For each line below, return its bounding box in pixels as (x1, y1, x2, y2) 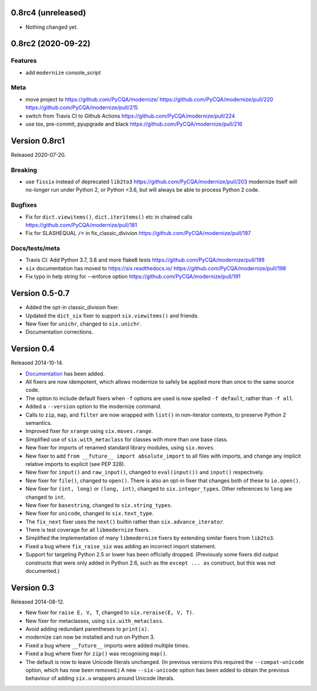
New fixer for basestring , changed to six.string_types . (25, 501, 173, 508)
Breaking (11, 166, 38, 174)
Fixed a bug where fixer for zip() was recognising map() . (25, 650, 167, 658)
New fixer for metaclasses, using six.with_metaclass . (25, 617, 164, 624)
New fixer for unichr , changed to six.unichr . (25, 320, 141, 327)
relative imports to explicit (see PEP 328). (25, 460, 126, 467)
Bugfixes (11, 201, 38, 209)
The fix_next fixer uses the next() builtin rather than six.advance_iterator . (25, 518, 225, 525)
